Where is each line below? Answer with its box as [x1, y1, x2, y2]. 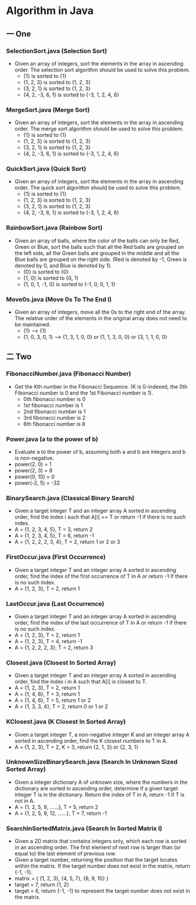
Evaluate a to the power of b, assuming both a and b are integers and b [14, 448, 186, 455]
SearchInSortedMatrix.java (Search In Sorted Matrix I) [6, 824, 163, 832]
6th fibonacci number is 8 [23, 420, 86, 427]
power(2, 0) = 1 [14, 461, 51, 468]
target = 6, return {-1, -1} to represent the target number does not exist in [14, 887, 190, 894]
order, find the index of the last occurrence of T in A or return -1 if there [14, 619, 187, 626]
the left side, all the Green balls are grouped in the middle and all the [14, 249, 180, 256]
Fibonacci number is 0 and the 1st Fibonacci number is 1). [14, 389, 153, 396]
